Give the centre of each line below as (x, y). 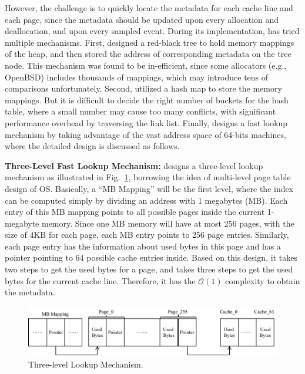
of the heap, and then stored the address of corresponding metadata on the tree (148, 54)
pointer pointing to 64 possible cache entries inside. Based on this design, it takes (151, 257)
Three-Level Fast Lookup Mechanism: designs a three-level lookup (134, 165)
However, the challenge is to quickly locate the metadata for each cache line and (149, 8)
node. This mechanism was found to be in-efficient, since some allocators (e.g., (146, 65)
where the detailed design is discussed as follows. (92, 146)
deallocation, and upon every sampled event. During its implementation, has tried (152, 31)
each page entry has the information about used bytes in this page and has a (143, 246)
